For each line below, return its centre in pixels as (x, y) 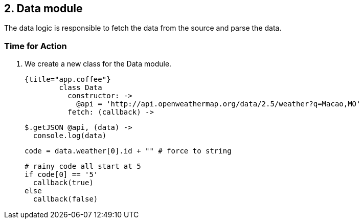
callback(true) (63, 183)
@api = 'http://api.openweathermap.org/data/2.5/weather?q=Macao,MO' (219, 104)
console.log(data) (70, 136)
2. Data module (43, 8)
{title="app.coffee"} (68, 80)
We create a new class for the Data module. (98, 64)
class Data (81, 88)
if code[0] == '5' (61, 175)
